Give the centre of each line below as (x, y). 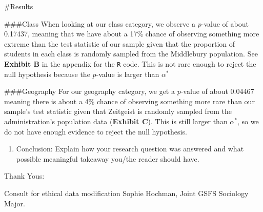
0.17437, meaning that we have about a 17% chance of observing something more (132, 34)
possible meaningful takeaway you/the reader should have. (108, 158)
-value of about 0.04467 (217, 91)
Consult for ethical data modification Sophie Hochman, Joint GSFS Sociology (126, 193)
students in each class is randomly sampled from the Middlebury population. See (131, 54)
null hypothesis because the (47, 74)
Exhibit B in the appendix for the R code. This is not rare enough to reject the (130, 63)
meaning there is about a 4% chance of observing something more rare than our (129, 101)
